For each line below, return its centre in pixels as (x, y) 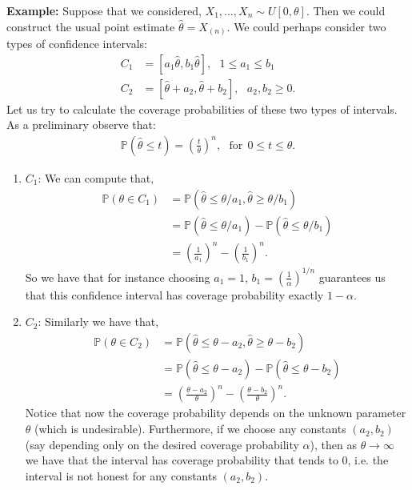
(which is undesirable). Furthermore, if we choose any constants (190, 429)
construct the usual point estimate (91, 26)
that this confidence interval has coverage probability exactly (174, 294)
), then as (333, 444)
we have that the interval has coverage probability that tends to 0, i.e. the (207, 460)
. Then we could (346, 10)
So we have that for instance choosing (118, 277)
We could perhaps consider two (310, 26)
